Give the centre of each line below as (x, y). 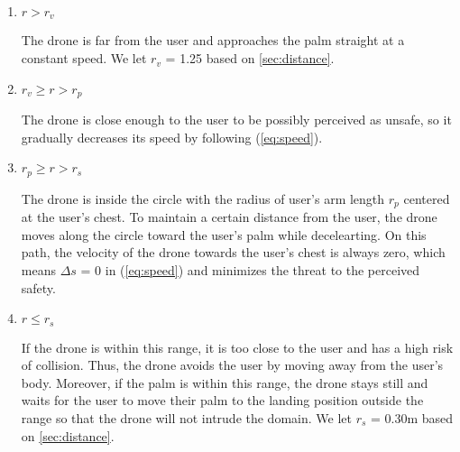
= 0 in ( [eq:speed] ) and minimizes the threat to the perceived (250, 269)
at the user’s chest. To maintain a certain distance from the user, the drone (229, 217)
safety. (38, 287)
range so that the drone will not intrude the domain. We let (186, 417)
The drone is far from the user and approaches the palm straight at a (213, 40)
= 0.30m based (412, 417)
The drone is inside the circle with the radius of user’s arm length (203, 198)
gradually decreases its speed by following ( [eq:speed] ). (172, 137)
